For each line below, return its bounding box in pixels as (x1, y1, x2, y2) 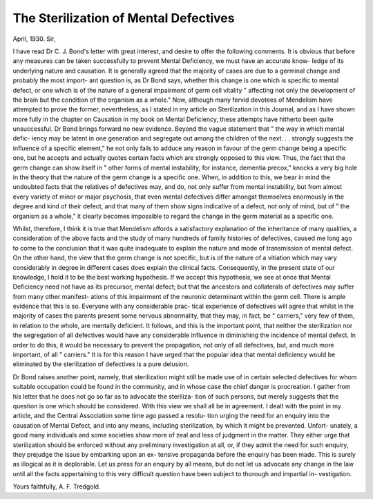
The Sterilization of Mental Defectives (12, 10, 235, 26)
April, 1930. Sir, (12, 35, 56, 43)
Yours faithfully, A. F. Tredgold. (12, 482, 101, 491)
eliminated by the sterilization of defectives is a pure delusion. (12, 360, 189, 368)
